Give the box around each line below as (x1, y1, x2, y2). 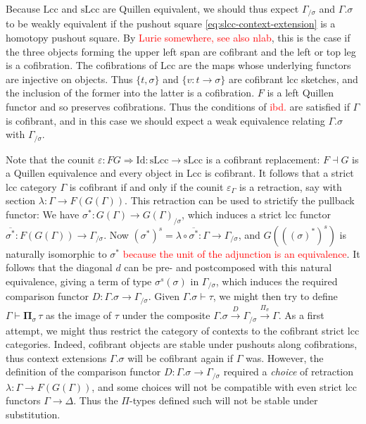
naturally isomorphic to (6, 246, 107, 261)
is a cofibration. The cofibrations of (6, 58, 158, 73)
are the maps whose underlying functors (178, 58, 351, 73)
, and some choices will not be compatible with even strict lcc (91, 379, 358, 394)
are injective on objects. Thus (6, 71, 133, 86)
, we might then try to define (213, 289, 338, 304)
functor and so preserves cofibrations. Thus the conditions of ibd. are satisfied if (6, 99, 350, 114)
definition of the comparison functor (6, 364, 161, 379)
